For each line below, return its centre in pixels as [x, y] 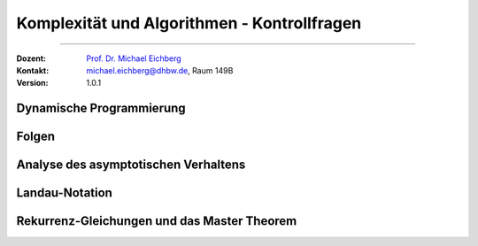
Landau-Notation [64, 193]
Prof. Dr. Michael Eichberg [134, 58]
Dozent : [31, 58]
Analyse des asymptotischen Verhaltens [131, 165]
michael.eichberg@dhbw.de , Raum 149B [160, 70]
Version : [32, 83]
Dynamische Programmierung [101, 108]
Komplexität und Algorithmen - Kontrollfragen [189, 23]
